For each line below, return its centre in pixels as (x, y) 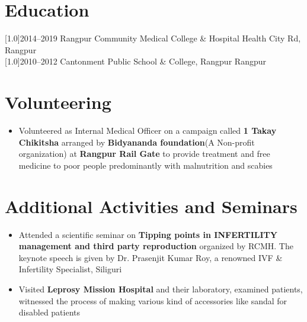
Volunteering (58, 102)
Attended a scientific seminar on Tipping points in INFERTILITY (148, 234)
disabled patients (49, 312)
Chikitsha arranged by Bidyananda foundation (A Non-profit (137, 142)
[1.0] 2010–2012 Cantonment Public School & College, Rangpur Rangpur (135, 61)
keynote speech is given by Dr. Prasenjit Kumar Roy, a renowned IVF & (151, 257)
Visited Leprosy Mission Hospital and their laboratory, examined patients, (161, 289)
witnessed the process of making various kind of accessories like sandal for (153, 300)
